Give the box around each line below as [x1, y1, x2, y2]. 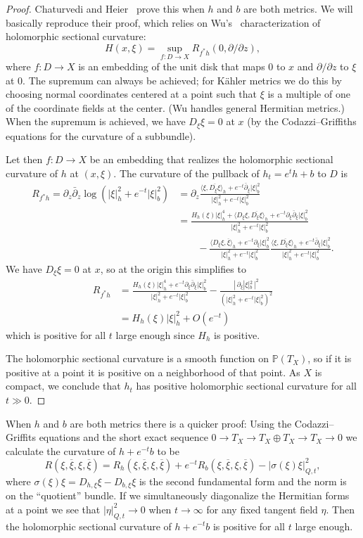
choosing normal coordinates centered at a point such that [6, 87, 257, 101]
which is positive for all [6, 327, 106, 342]
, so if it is [307, 351, 352, 366]
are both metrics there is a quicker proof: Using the [70, 416, 292, 430]
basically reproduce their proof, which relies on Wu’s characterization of [6, 15, 321, 30]
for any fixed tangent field [206, 501, 318, 516]
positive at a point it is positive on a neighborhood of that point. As [6, 364, 300, 379]
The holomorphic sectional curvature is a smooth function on [6, 351, 269, 366]
